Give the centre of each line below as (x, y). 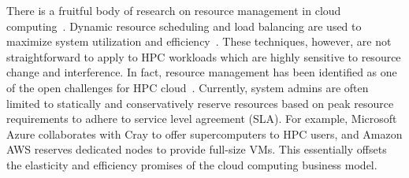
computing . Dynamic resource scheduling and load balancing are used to (184, 26)
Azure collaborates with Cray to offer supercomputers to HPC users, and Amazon (204, 133)
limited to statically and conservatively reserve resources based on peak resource (200, 103)
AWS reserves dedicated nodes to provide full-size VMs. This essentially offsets (197, 149)
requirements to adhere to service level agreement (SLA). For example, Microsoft (202, 119)
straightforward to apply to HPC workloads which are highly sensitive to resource (204, 56)
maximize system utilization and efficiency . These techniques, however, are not (199, 41)
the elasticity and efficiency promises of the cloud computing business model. (192, 164)
